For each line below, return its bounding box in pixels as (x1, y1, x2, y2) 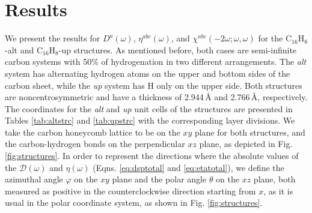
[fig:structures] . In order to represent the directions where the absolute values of (5, 149, 299, 162)
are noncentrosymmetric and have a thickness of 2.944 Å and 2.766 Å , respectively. (5, 91, 308, 103)
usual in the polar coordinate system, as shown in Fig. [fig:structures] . (5, 196, 263, 209)
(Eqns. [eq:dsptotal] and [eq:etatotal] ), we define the (93, 161, 284, 173)
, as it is (263, 184, 293, 197)
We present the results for (5, 32, 100, 44)
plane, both (253, 173, 296, 185)
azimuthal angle (5, 173, 63, 185)
